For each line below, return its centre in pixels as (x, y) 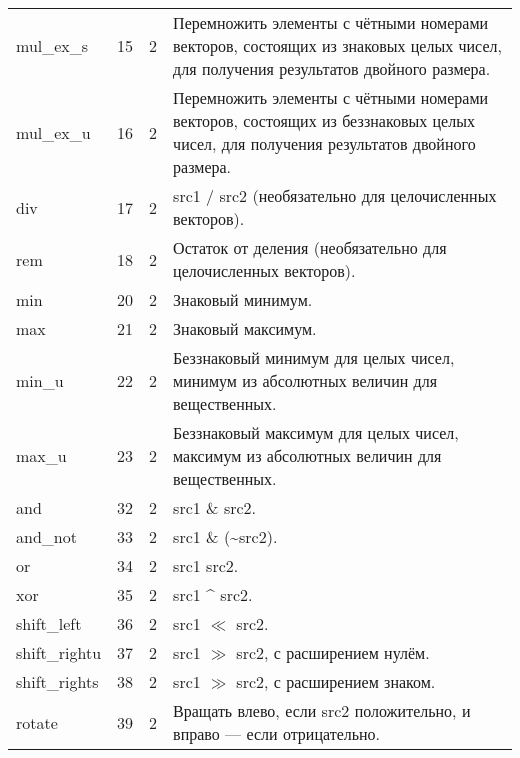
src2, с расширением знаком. (336, 681)
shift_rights (57, 681)
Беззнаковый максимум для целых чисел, (316, 432)
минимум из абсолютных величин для (305, 380)
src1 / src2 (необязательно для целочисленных (335, 195)
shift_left (49, 623)
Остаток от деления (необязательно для (310, 247)
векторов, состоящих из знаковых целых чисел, (337, 45)
